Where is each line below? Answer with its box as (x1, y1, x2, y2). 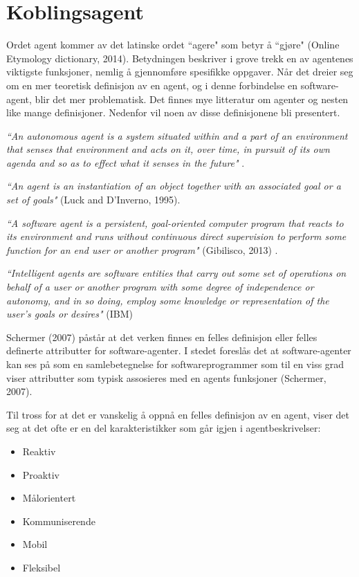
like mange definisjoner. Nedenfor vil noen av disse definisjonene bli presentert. (6, 105, 340, 120)
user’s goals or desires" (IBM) (6, 306, 134, 321)
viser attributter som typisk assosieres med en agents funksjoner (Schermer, (6, 370, 326, 385)
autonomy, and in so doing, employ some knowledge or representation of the (6, 293, 329, 307)
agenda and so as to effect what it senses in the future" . (6, 155, 245, 170)
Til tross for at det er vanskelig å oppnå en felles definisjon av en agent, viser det (6, 407, 350, 421)
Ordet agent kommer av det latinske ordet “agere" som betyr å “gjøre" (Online (6, 37, 340, 52)
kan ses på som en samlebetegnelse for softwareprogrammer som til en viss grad (6, 357, 344, 371)
